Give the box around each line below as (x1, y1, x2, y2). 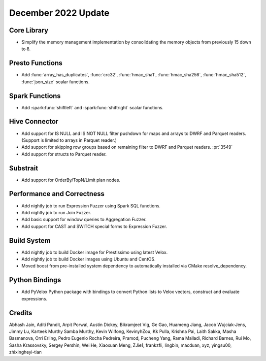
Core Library (9, 26, 49, 34)
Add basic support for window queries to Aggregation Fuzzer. (21, 217, 147, 223)
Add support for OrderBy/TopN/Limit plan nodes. (21, 177, 121, 183)
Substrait (9, 164, 38, 172)
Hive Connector (9, 117, 59, 126)
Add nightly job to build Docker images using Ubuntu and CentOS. (21, 256, 156, 262)
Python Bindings (9, 276, 62, 284)
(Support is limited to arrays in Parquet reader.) (21, 137, 117, 143)
